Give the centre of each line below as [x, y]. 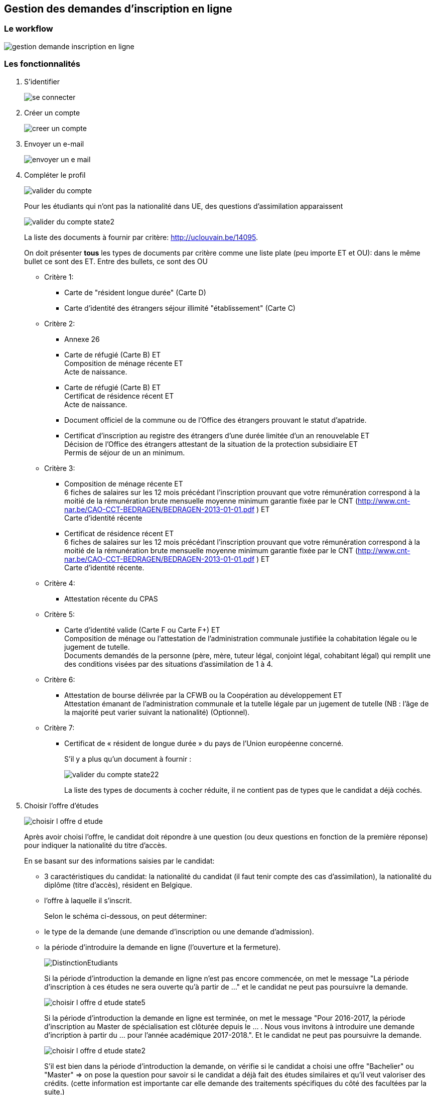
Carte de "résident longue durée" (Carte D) [135, 292]
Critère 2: [60, 323]
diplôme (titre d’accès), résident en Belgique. [118, 885]
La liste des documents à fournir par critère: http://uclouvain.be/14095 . [141, 237]
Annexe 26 [82, 339]
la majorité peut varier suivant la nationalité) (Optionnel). [157, 712]
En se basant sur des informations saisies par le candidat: [119, 861]
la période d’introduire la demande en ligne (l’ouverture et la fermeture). [163, 947]
